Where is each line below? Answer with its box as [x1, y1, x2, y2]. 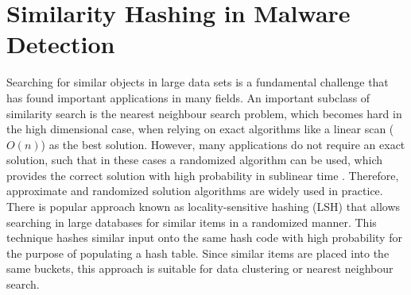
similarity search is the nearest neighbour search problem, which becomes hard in [6, 105, 402, 121]
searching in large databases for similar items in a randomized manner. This [6, 213, 377, 230]
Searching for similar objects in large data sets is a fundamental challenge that [6, 74, 389, 90]
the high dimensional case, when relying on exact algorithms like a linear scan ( [6, 121, 394, 137]
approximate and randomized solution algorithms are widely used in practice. [6, 182, 383, 199]
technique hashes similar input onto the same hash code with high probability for [6, 229, 402, 246]
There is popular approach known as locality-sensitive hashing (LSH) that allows [6, 198, 401, 215]
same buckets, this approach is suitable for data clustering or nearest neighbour [6, 260, 394, 277]
